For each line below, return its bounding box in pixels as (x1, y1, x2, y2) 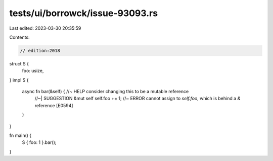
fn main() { (9, 132, 32, 138)
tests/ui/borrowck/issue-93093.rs (9, 8, 158, 19)
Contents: (9, 34, 30, 40)
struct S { (9, 60, 29, 66)
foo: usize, (22, 68, 44, 74)
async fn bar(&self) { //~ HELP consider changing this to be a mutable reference (22, 89, 189, 95)
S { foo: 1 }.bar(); (22, 139, 57, 145)
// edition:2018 (20, 48, 61, 53)
